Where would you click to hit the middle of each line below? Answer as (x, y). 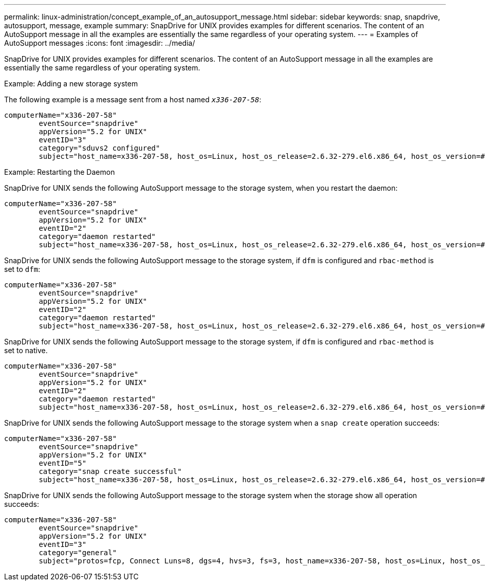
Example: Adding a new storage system (71, 84)
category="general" (78, 553)
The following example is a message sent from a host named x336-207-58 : (133, 99)
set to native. (26, 350)
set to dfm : (22, 269)
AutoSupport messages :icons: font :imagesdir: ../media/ (100, 43)
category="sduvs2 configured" (99, 148)
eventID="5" (63, 463)
